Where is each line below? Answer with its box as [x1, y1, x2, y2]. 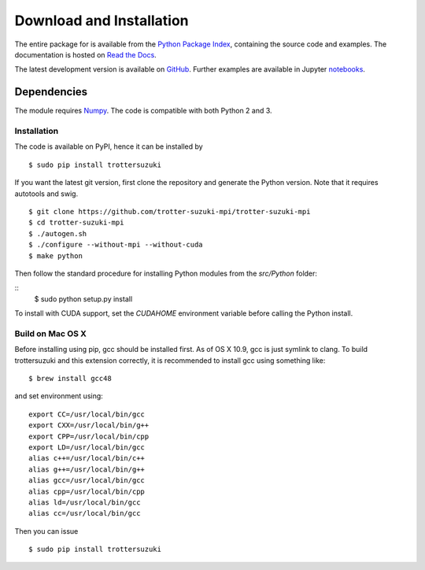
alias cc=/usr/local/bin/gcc [28, 509, 141, 518]
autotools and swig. [14, 189, 79, 198]
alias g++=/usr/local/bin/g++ [28, 465, 146, 474]
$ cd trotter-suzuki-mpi [28, 218, 124, 228]
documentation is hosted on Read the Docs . [14, 50, 157, 59]
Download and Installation [14, 12, 189, 29]
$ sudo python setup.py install [34, 294, 133, 303]
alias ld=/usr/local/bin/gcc [28, 498, 141, 507]
